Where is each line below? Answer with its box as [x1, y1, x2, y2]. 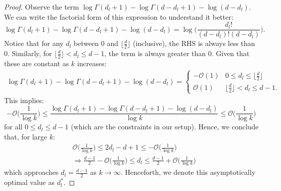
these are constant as [4, 58, 69, 68]
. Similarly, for [8, 48, 52, 59]
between [73, 38, 99, 49]
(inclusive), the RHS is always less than [132, 38, 255, 49]
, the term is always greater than [104, 48, 206, 59]
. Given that [211, 48, 250, 59]
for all [4, 121, 23, 132]
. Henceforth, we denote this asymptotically [120, 167, 256, 177]
